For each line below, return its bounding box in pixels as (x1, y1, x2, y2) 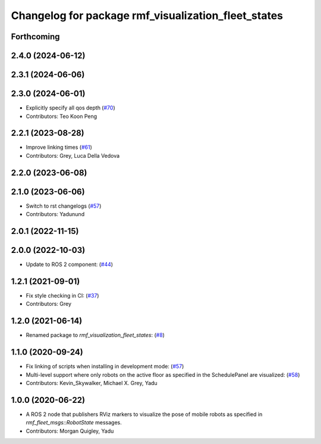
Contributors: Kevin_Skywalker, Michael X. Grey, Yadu (26, 379, 158, 386)
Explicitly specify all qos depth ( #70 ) (26, 104, 115, 111)
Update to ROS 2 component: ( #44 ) (26, 261, 113, 268)
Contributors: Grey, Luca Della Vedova (26, 152, 120, 159)
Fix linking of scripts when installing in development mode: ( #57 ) (26, 363, 184, 370)
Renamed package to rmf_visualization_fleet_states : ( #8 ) (26, 332, 165, 339)
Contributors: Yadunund (26, 211, 85, 218)
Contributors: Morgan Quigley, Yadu (26, 427, 114, 434)
